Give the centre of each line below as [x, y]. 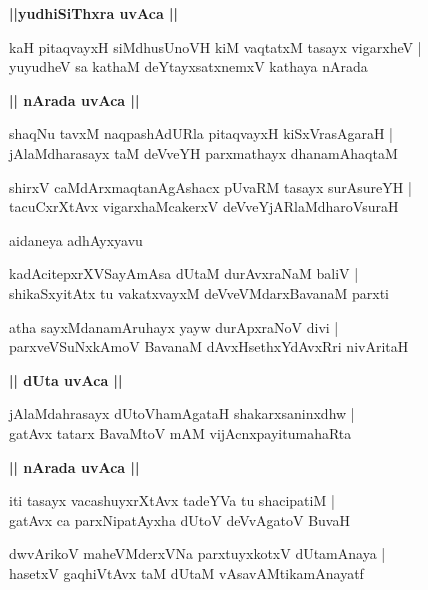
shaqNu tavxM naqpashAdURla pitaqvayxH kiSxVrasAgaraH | [201, 133]
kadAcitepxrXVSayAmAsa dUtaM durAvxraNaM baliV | [184, 273]
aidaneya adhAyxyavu [76, 239]
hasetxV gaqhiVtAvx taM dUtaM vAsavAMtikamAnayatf [186, 572]
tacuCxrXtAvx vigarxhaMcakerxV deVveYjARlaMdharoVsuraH [204, 206]
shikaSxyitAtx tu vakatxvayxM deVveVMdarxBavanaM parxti [199, 292]
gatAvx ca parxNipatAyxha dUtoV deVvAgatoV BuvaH [179, 519]
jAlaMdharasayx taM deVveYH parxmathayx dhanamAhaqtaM [203, 152]
